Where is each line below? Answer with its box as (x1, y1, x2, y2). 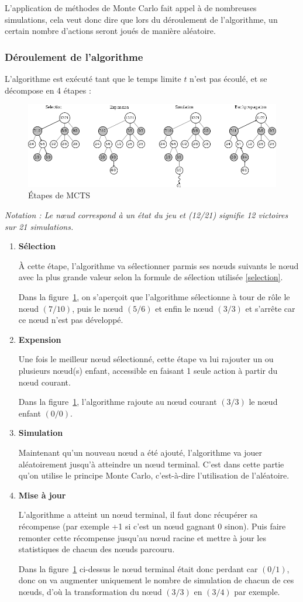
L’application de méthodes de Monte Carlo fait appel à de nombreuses (5, 2, 257, 13)
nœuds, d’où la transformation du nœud (18, 585, 162, 597)
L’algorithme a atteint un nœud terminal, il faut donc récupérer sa (18, 508, 258, 521)
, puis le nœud (72, 302, 123, 314)
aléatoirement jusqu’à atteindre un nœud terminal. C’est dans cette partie (18, 457, 284, 470)
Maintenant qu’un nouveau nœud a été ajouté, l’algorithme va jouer (18, 446, 263, 458)
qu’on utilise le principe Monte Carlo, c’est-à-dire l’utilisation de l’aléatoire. (18, 469, 290, 481)
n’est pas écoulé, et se (190, 73, 267, 84)
